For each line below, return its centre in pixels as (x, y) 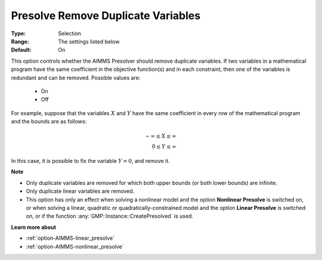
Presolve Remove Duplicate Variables (106, 16)
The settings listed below (89, 41)
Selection (70, 33)
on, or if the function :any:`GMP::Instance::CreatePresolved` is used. (110, 216)
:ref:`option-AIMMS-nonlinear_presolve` (75, 246)
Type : (18, 33)
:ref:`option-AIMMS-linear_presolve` (70, 238)
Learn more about (34, 227)
